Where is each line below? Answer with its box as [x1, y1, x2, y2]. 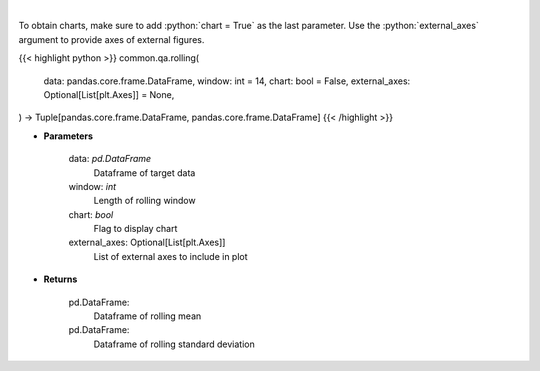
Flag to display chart [93, 223, 178, 235]
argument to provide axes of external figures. [18, 33, 205, 45]
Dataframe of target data [93, 166, 196, 179]
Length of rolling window [93, 195, 196, 207]
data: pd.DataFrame [68, 153, 152, 165]
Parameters [43, 130, 94, 142]
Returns [43, 273, 78, 285]
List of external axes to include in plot [93, 250, 249, 262]
